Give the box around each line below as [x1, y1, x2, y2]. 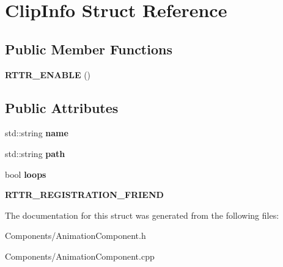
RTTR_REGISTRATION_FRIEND [5, 188, 164, 201]
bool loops [5, 167, 46, 180]
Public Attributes [5, 98, 119, 117]
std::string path [5, 147, 65, 159]
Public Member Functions [5, 39, 172, 58]
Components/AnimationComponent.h [5, 229, 146, 242]
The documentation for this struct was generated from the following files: [5, 208, 279, 221]
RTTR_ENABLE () [5, 68, 91, 81]
